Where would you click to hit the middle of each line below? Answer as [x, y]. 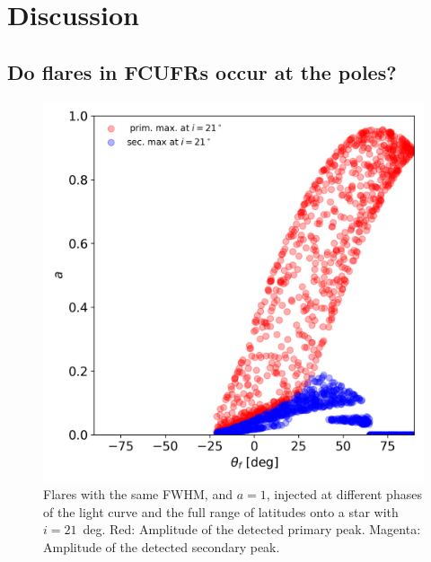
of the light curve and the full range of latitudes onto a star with [221, 511]
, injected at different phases [344, 494]
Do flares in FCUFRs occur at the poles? [202, 71]
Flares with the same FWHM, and [138, 494]
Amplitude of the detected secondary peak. [162, 546]
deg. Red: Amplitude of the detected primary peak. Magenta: [252, 529]
